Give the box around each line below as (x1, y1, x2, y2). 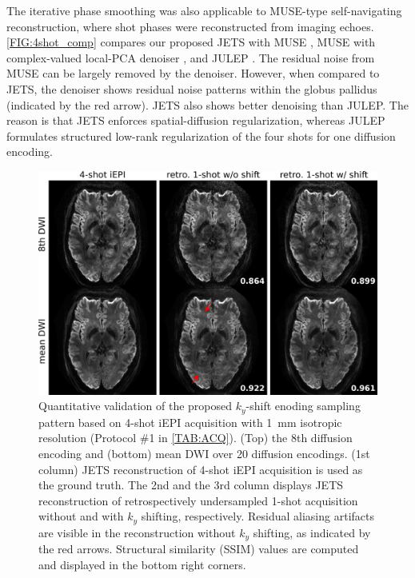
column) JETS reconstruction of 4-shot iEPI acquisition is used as (38, 460, 363, 477)
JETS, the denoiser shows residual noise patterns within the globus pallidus (6, 80, 377, 97)
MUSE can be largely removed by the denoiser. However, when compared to (6, 65, 380, 82)
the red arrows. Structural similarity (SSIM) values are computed (38, 540, 359, 557)
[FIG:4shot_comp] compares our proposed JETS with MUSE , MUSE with (6, 34, 376, 50)
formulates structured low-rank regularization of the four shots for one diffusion (6, 127, 396, 144)
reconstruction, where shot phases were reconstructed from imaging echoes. (6, 18, 374, 34)
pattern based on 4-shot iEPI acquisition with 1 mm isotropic (38, 413, 342, 430)
